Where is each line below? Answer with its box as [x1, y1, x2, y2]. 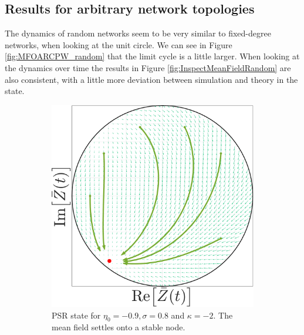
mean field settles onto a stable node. [52, 321, 185, 333]
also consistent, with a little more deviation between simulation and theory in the [5, 73, 298, 85]
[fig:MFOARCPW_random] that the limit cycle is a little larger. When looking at [5, 50, 300, 62]
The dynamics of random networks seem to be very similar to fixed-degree [5, 27, 271, 39]
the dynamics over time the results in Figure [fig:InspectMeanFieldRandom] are [5, 61, 291, 73]
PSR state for [52, 309, 101, 321]
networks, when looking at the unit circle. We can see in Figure [5, 38, 232, 51]
